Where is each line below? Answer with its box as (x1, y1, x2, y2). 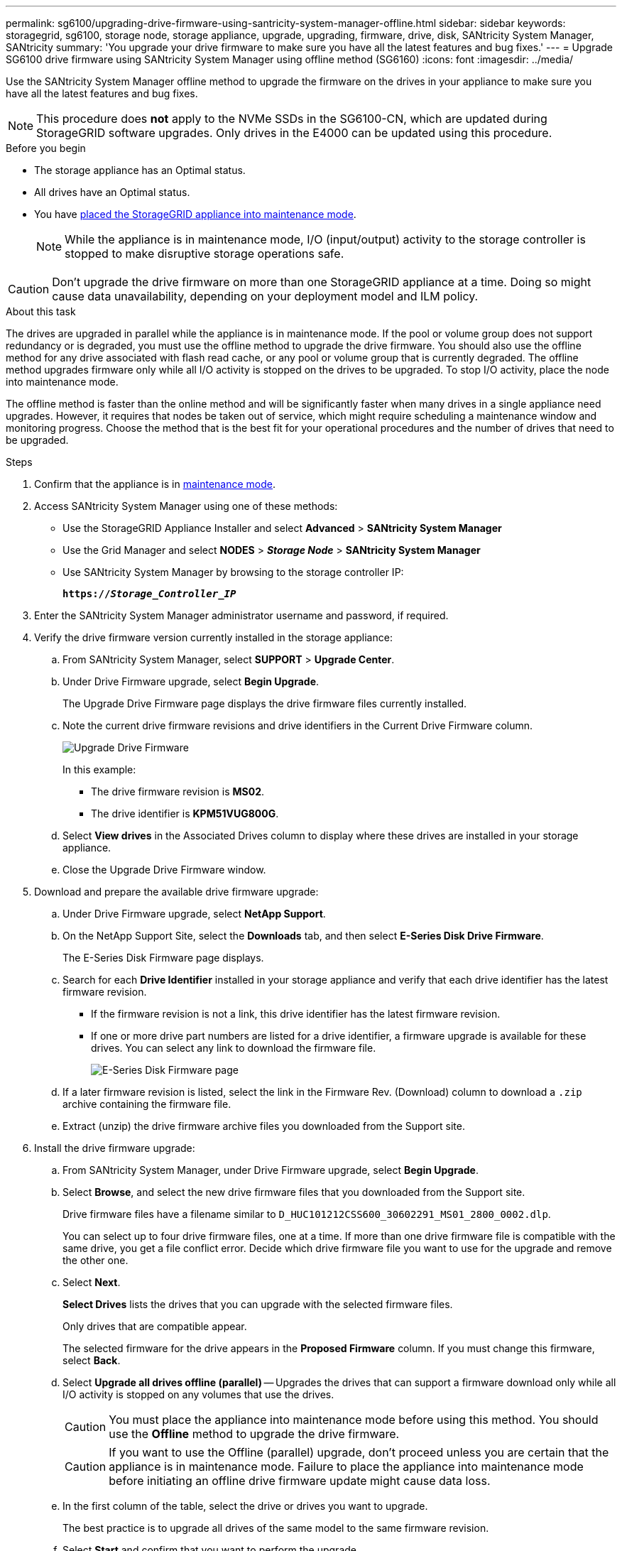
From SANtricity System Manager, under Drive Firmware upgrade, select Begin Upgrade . (62, 1164, 479, 1176)
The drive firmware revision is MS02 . (91, 785, 265, 798)
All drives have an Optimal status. (34, 186, 190, 198)
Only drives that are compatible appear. (62, 1320, 247, 1332)
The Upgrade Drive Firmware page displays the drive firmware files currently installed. (62, 697, 467, 709)
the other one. (62, 1254, 129, 1266)
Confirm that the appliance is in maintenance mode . (34, 478, 276, 490)
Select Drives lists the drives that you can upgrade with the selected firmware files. (62, 1298, 453, 1310)
